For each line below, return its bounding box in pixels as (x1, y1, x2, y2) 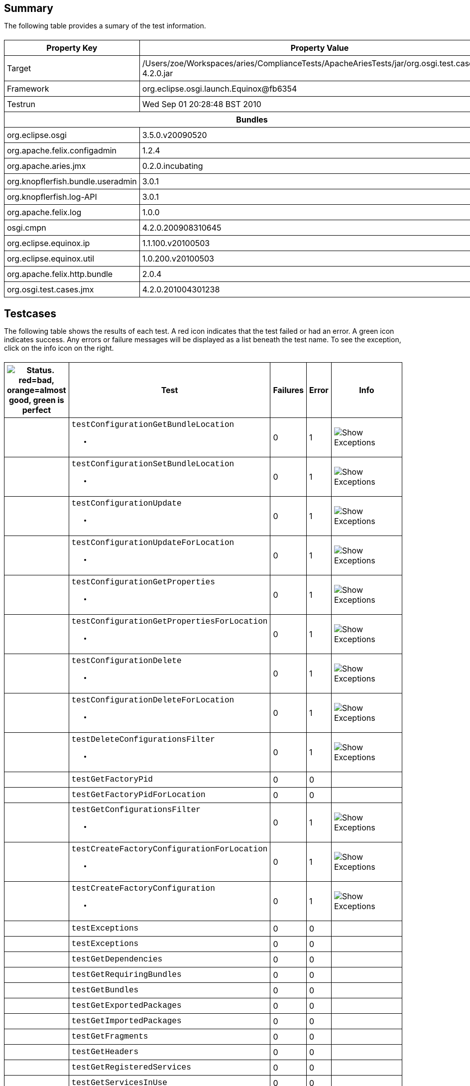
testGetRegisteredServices (71, 1063, 191, 1072)
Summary (4, 2, 53, 14)
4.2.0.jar (142, 68, 173, 78)
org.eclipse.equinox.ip (7, 238, 90, 248)
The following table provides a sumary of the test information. (4, 21, 206, 30)
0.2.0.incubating (142, 161, 203, 171)
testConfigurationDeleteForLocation (71, 696, 235, 705)
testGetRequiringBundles (71, 970, 182, 979)
